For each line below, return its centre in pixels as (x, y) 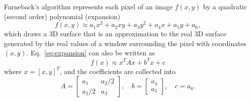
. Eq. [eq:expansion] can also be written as (91, 53)
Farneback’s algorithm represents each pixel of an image (88, 6)
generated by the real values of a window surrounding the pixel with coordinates (125, 43)
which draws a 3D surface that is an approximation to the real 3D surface (115, 34)
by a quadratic (225, 6)
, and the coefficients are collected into (118, 71)
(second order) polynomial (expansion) (62, 16)
